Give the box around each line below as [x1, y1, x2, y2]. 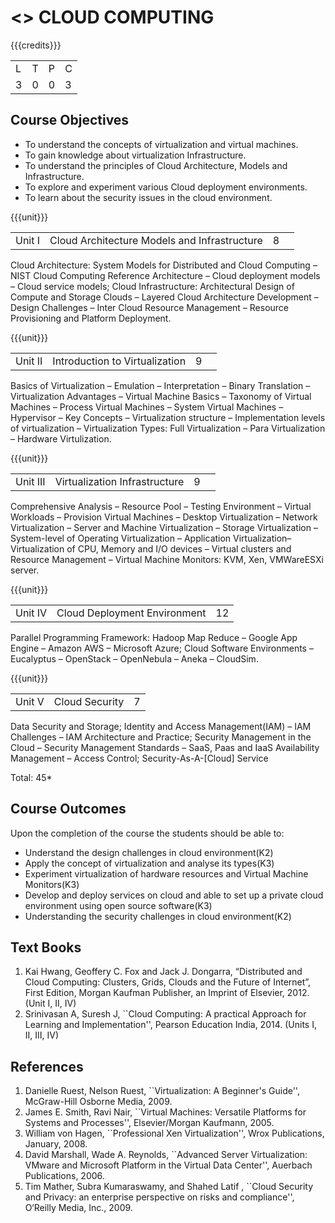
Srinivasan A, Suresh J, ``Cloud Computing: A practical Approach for [24, 1008, 307, 1020]
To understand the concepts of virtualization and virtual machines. [24, 138, 299, 150]
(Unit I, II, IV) [24, 997, 77, 1010]
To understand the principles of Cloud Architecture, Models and [24, 159, 288, 171]
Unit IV [15, 606, 48, 620]
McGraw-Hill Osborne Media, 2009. [24, 1096, 173, 1108]
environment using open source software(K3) [24, 899, 213, 911]
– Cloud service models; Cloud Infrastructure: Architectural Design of [10, 280, 295, 292]
